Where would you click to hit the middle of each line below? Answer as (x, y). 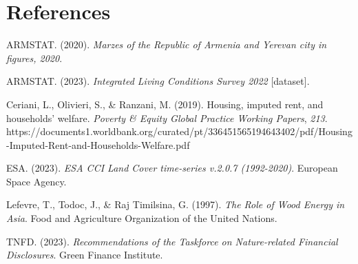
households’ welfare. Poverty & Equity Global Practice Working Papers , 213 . (167, 118)
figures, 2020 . (34, 58)
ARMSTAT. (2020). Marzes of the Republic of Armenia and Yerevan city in (167, 44)
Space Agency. (36, 181)
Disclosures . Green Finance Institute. (85, 255)
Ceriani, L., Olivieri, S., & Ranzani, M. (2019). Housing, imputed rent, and (165, 104)
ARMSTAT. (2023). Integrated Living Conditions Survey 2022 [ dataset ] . (158, 81)
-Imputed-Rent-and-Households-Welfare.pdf (98, 144)
